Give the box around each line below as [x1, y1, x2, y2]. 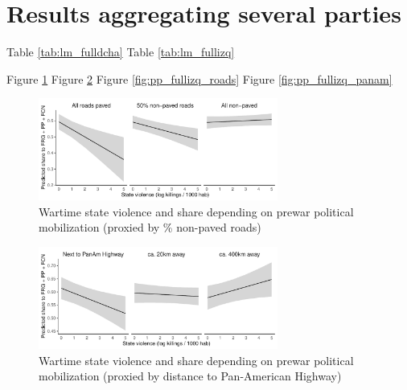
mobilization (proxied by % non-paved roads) [39, 219, 261, 236]
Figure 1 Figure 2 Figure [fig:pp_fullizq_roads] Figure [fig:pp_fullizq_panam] [6, 70, 393, 87]
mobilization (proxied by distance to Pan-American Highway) [39, 367, 342, 384]
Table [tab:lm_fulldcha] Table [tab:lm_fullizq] [6, 43, 235, 60]
